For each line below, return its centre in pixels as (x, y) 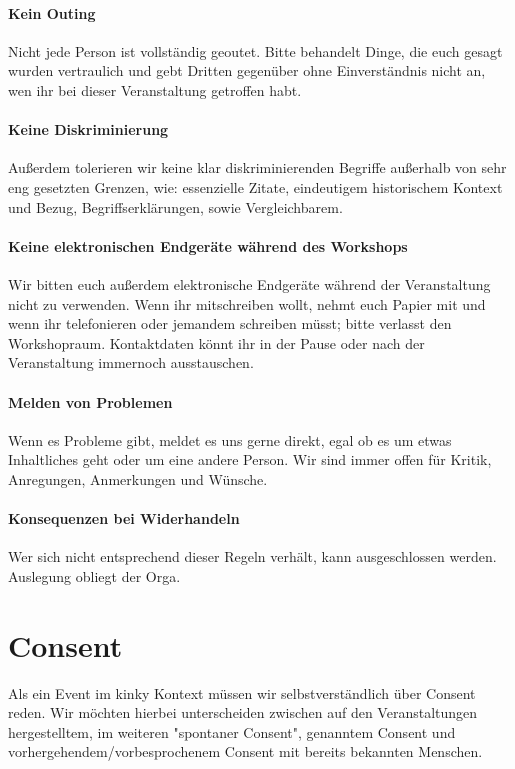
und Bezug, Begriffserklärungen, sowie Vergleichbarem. (175, 206)
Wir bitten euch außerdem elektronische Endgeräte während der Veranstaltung (249, 283)
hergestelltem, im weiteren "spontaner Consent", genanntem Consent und (232, 731)
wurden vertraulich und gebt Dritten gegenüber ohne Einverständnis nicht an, (247, 70)
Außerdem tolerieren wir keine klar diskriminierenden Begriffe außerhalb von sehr (257, 167)
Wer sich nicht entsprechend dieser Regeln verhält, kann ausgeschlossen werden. (252, 556)
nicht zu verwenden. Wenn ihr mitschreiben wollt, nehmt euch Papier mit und (247, 303)
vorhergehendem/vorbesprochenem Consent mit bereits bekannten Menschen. (245, 751)
